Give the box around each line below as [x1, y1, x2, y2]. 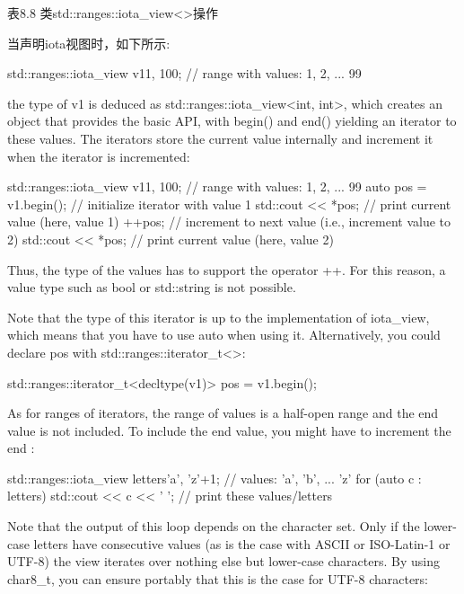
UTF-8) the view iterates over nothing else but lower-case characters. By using [7, 552, 440, 571]
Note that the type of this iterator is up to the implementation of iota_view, [7, 307, 430, 326]
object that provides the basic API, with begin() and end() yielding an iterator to [7, 111, 457, 130]
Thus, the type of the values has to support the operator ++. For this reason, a [7, 260, 446, 279]
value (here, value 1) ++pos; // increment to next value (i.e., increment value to [7, 212, 451, 231]
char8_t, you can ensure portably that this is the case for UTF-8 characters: [7, 569, 429, 588]
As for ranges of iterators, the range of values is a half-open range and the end [7, 403, 439, 422]
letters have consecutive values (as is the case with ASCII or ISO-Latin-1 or [33, 534, 451, 553]
